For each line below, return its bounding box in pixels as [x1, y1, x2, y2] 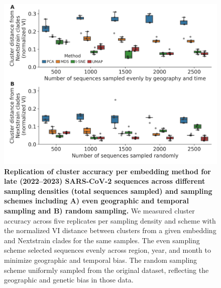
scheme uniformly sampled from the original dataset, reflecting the [4, 264, 209, 275]
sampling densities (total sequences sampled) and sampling [4, 185, 212, 196]
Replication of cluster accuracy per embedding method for [4, 166, 211, 176]
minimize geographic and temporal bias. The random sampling [4, 254, 197, 265]
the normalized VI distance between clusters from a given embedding [4, 225, 216, 236]
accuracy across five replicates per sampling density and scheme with [4, 215, 216, 226]
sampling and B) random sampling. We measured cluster [4, 205, 195, 215]
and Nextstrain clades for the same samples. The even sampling [4, 235, 200, 245]
